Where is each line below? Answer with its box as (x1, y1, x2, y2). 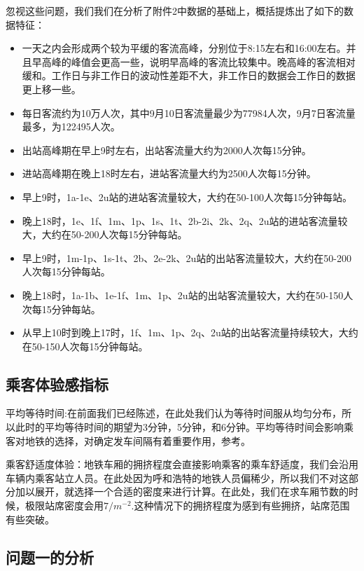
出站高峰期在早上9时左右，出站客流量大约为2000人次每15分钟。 (22, 142, 311, 157)
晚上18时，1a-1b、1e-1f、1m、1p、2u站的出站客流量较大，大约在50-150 (22, 287, 344, 302)
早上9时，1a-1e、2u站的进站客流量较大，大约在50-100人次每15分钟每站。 (22, 189, 353, 204)
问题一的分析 (6, 546, 94, 567)
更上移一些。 (22, 81, 81, 96)
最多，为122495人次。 (22, 119, 120, 134)
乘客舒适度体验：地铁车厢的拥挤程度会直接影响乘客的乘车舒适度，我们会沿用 (6, 457, 358, 472)
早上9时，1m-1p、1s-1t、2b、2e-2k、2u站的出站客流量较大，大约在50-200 (22, 250, 352, 265)
